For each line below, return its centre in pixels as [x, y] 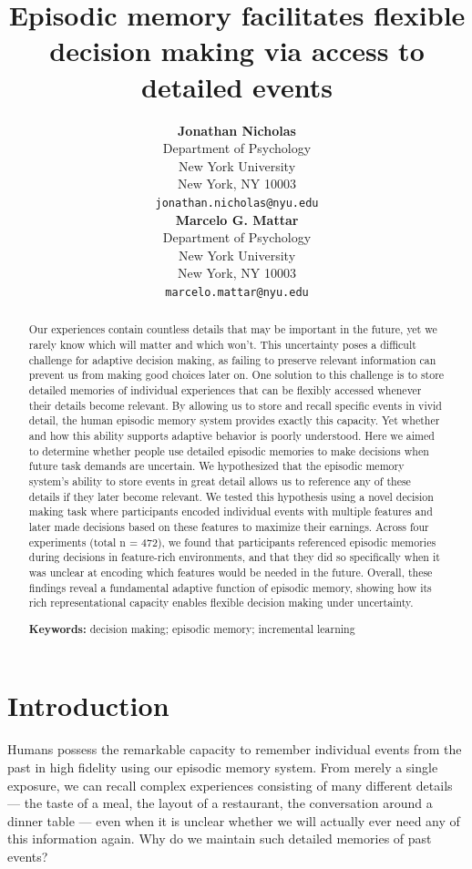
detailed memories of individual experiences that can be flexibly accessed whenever [225, 389]
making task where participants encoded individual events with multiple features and [231, 511]
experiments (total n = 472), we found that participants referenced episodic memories [232, 542]
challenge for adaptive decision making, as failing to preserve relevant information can [232, 359]
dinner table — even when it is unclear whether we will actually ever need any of [234, 820]
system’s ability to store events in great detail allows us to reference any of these [220, 481]
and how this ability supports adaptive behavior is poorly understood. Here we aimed [231, 435]
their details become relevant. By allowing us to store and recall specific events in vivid [235, 405]
